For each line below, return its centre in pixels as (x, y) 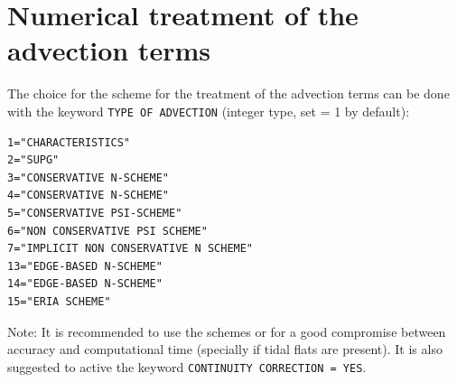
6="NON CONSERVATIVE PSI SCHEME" (107, 231)
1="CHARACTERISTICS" (69, 142)
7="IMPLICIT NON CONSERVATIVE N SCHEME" (131, 249)
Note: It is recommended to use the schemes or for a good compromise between (227, 331)
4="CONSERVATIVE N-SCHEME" (88, 196)
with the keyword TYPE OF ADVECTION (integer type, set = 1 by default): (209, 111)
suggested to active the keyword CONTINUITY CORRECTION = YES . (187, 366)
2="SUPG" (33, 160)
